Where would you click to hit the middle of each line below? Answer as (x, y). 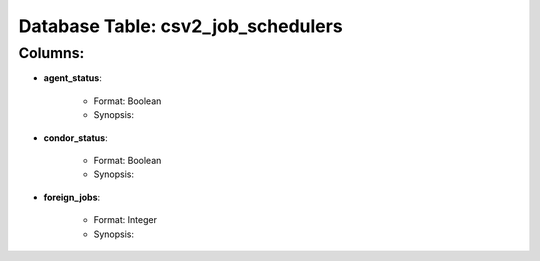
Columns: (51, 53)
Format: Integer (125, 220)
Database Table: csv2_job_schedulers (181, 26)
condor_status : (76, 137)
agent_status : (72, 78)
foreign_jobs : (72, 197)
